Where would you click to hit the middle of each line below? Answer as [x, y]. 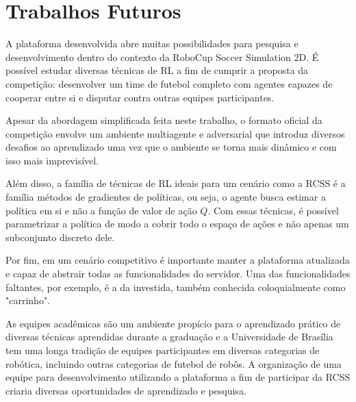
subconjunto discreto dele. [60, 237]
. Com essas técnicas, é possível [273, 210]
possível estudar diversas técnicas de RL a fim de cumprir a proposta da [157, 70]
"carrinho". [28, 300]
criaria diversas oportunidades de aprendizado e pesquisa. [126, 390]
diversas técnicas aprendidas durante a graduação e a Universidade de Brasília [169, 337]
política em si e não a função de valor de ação [101, 210]
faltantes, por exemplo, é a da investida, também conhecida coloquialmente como [176, 287]
